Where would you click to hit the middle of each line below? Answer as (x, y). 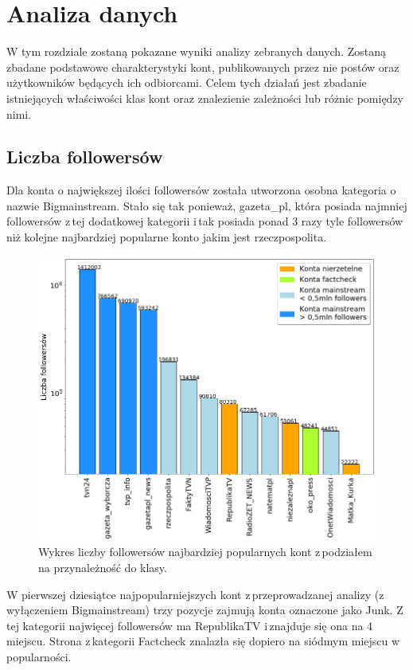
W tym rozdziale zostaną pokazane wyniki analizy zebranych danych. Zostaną (197, 51)
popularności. (39, 656)
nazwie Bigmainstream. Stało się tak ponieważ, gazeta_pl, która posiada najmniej (207, 205)
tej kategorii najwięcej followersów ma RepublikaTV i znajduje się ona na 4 (190, 625)
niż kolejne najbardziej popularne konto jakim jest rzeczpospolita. (167, 237)
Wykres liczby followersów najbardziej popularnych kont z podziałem (205, 552)
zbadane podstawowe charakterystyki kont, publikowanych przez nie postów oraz (203, 67)
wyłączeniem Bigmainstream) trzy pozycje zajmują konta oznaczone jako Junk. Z (205, 610)
